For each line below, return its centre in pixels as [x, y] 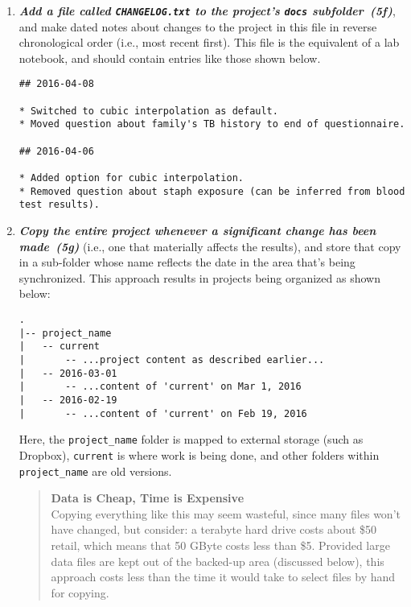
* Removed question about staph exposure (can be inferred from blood [212, 191]
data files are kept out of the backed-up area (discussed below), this [218, 561]
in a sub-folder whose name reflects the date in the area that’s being [187, 262]
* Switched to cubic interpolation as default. [148, 111]
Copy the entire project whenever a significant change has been [197, 230]
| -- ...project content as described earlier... [172, 359]
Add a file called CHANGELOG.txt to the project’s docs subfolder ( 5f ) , [207, 10]
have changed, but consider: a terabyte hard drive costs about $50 [214, 529]
